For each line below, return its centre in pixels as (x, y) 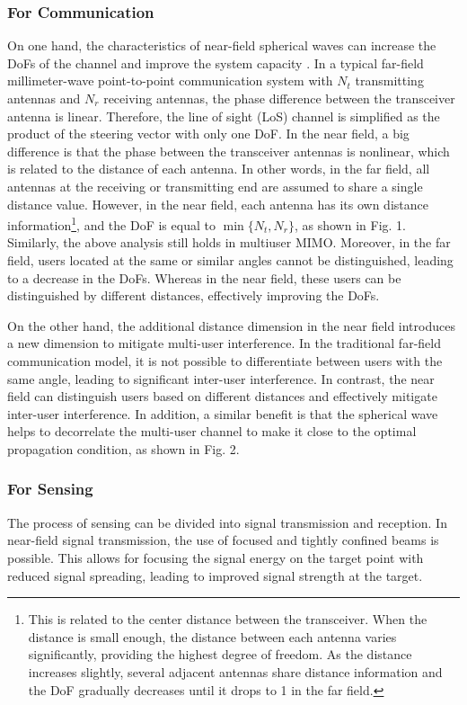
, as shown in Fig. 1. (350, 224)
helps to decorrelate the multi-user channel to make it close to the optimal (212, 431)
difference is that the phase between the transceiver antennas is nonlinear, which (229, 151)
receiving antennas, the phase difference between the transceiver (279, 98)
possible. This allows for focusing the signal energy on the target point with (216, 557)
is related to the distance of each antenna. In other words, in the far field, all (219, 169)
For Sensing (50, 489)
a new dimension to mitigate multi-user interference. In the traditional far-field (224, 343)
